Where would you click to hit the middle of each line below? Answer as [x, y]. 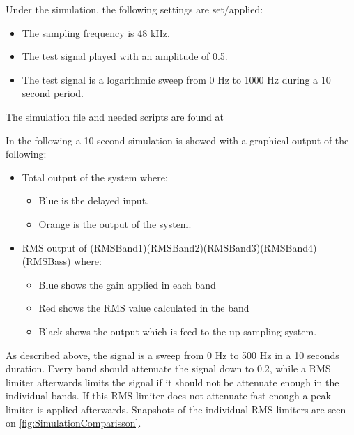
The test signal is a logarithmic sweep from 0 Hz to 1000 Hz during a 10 [176, 79]
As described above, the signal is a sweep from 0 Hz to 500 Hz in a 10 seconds [172, 354]
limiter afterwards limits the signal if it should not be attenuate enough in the [172, 382]
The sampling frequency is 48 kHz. [96, 32]
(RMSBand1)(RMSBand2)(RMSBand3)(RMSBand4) [203, 247]
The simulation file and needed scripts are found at [115, 116]
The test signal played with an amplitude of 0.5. [125, 56]
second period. [53, 93]
